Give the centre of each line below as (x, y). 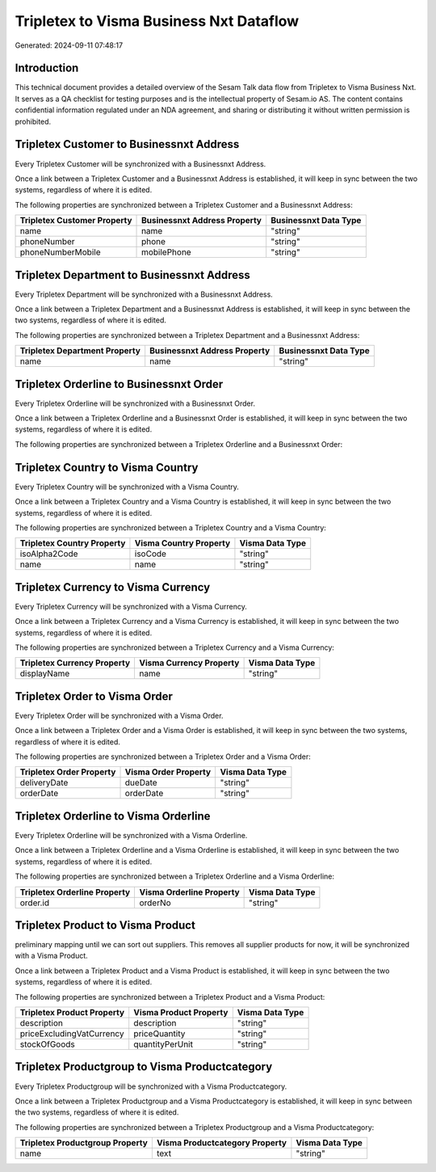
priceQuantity (159, 1034)
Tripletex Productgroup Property (84, 1143)
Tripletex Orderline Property (75, 892)
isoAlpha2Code (49, 554)
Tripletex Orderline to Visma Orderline (113, 816)
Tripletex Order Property (68, 772)
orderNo (155, 903)
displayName (45, 673)
